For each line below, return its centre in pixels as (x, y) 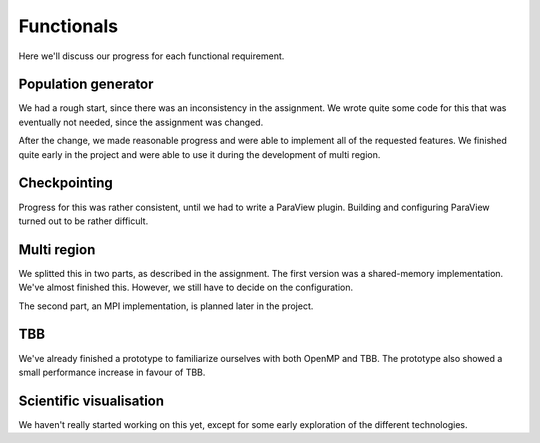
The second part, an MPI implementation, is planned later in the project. (166, 306)
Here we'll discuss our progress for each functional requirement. (151, 56)
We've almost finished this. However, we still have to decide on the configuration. (186, 287)
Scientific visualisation (91, 400)
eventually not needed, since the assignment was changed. (141, 122)
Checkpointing (66, 183)
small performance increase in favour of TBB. (112, 372)
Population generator (86, 84)
